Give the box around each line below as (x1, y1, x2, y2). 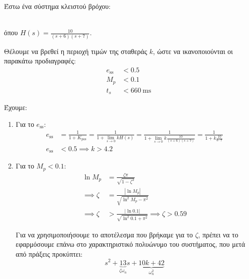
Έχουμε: (4, 102, 27, 112)
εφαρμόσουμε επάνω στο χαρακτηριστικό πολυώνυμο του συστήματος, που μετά (15, 239, 246, 249)
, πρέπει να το (198, 229, 239, 239)
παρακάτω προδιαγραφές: (4, 56, 76, 66)
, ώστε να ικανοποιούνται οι (152, 46, 233, 56)
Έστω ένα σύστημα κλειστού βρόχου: (4, 1, 111, 11)
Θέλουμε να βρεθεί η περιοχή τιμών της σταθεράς (4, 46, 147, 56)
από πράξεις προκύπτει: (15, 248, 83, 259)
